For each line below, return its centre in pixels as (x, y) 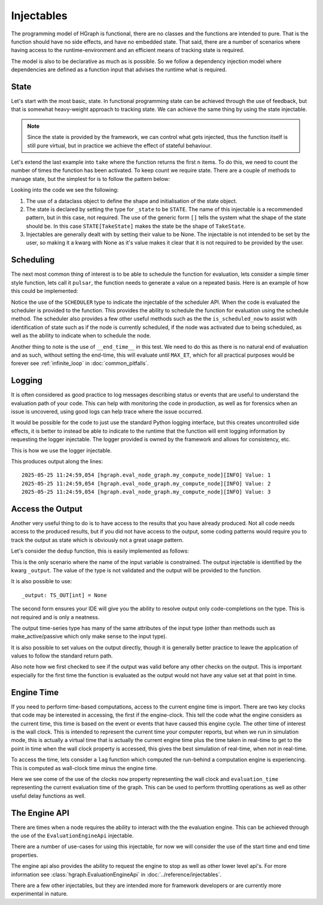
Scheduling (33, 260)
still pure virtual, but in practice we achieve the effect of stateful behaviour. (120, 145)
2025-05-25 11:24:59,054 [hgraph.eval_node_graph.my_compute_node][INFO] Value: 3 (146, 492)
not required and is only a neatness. (55, 617)
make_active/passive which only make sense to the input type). (89, 636)
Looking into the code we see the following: (65, 190)
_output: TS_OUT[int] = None (64, 595)
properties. (25, 855)
